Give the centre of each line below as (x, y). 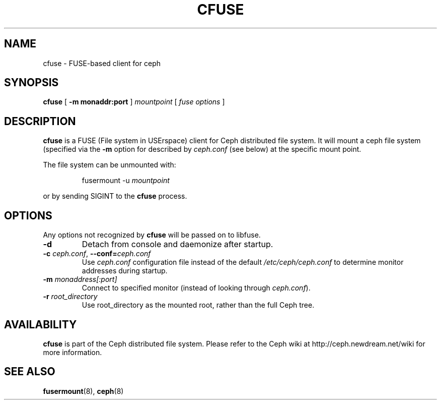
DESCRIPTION (40, 121)
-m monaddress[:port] (80, 279)
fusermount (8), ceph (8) (83, 391)
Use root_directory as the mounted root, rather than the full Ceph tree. (198, 305)
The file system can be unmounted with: (109, 165)
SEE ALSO (30, 372)
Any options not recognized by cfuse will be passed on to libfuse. (152, 235)
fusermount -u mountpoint (126, 181)
